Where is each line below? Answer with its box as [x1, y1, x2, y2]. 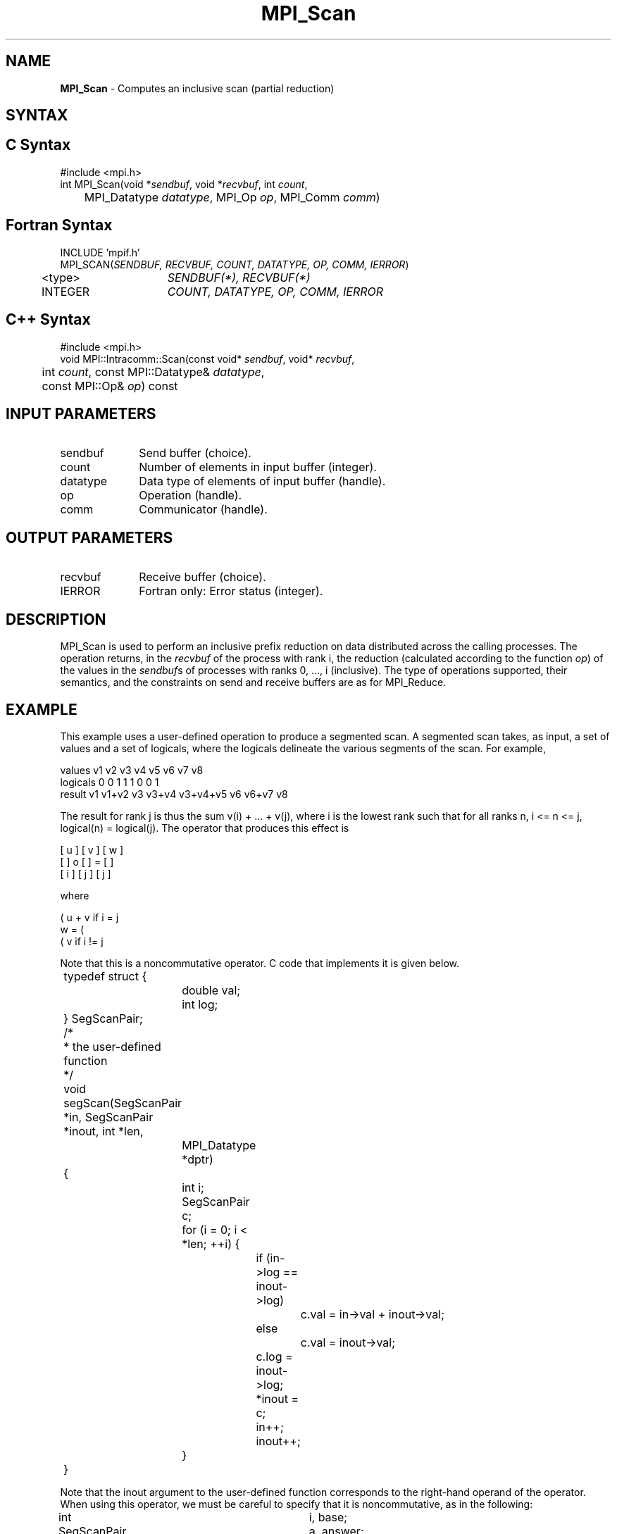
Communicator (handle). [139, 502, 268, 517]
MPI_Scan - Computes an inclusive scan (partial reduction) [60, 82, 335, 94]
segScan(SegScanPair [63, 1095, 182, 1110]
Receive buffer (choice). [139, 570, 266, 585]
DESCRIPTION [6, 610, 106, 628]
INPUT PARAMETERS [6, 404, 156, 423]
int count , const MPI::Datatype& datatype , [42, 364, 265, 379]
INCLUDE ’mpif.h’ [60, 246, 140, 258]
